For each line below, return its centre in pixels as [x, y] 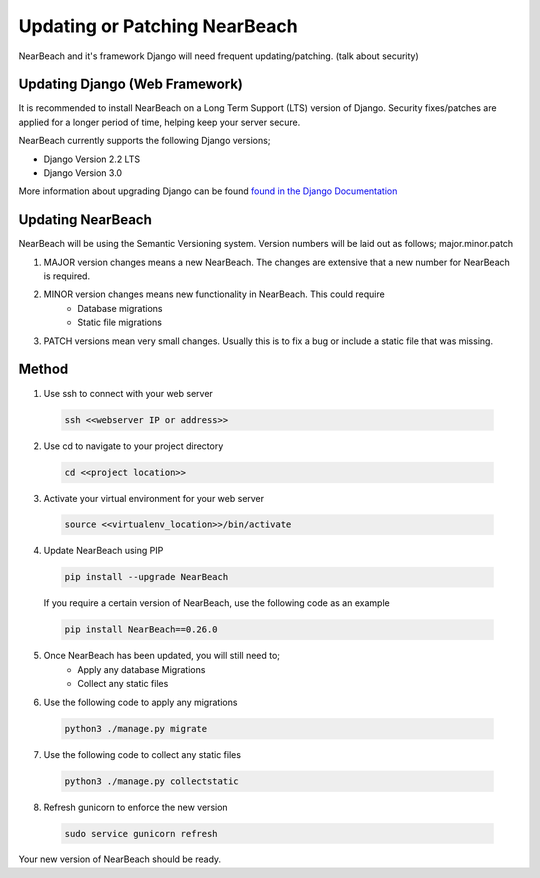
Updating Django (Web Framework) [131, 84]
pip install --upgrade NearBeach [146, 577]
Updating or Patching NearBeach [158, 26]
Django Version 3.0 [83, 173]
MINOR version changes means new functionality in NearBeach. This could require [214, 294]
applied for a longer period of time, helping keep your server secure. [159, 122]
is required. [66, 276]
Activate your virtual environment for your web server [154, 498]
